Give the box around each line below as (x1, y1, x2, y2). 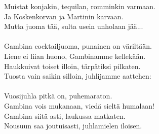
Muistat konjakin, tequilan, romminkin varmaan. (4, 1, 155, 11)
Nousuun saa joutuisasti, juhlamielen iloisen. (4, 120, 142, 131)
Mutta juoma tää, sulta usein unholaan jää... (4, 21, 143, 31)
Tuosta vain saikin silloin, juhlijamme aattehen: (4, 71, 151, 81)
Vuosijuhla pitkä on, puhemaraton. (4, 90, 112, 101)
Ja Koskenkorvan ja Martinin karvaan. (4, 11, 124, 21)
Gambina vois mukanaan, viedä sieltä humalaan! (4, 100, 154, 111)
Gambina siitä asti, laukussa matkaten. (4, 110, 126, 121)
